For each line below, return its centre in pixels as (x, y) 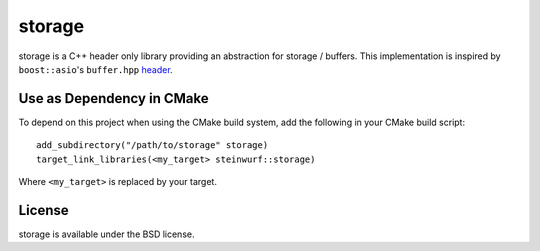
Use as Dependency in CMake (113, 98)
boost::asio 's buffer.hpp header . (96, 69)
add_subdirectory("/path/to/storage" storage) (152, 145)
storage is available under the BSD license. (106, 234)
